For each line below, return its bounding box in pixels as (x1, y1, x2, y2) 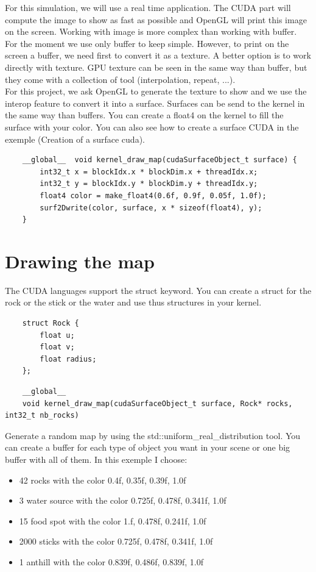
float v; (40, 343, 75, 352)
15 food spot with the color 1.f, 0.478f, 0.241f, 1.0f (19, 514, 206, 527)
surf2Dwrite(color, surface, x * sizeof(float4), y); (40, 203, 262, 212)
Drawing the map (5, 248, 155, 273)
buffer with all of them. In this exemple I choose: (5, 452, 188, 465)
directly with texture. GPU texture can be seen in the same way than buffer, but (5, 60, 307, 73)
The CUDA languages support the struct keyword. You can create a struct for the (5, 284, 312, 296)
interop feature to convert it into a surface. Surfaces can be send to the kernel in (5, 96, 305, 109)
